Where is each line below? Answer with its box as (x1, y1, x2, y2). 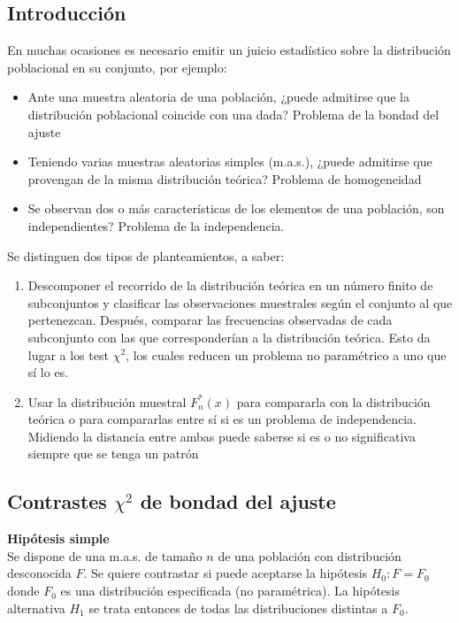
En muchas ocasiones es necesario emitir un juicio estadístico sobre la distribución (7, 41, 451, 59)
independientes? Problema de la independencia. (27, 216, 285, 235)
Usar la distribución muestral (27, 392, 187, 411)
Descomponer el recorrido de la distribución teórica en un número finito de (27, 276, 433, 295)
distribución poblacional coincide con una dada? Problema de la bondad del (27, 104, 440, 123)
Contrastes (7, 488, 107, 515)
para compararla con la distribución (236, 392, 431, 411)
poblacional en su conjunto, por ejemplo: (7, 58, 227, 76)
